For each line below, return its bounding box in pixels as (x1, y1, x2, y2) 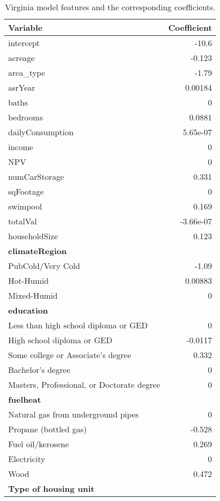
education (8, 304, 48, 316)
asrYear (8, 81, 35, 93)
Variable (8, 22, 42, 33)
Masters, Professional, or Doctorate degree (8, 379, 161, 390)
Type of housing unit (8, 483, 95, 494)
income (8, 141, 33, 153)
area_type (8, 67, 46, 78)
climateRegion (8, 245, 67, 257)
